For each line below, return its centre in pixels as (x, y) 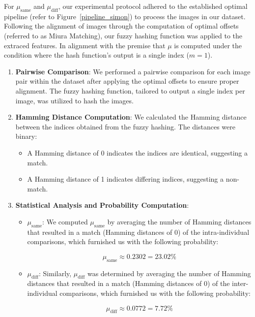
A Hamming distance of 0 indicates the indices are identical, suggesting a (137, 152)
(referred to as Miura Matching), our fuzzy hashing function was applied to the (123, 35)
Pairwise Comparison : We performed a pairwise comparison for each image (133, 71)
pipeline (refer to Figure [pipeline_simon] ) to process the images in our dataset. (125, 16)
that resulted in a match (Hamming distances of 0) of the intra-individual (138, 232)
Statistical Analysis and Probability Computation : (102, 205)
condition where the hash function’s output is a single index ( (97, 55)
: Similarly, (55, 273)
